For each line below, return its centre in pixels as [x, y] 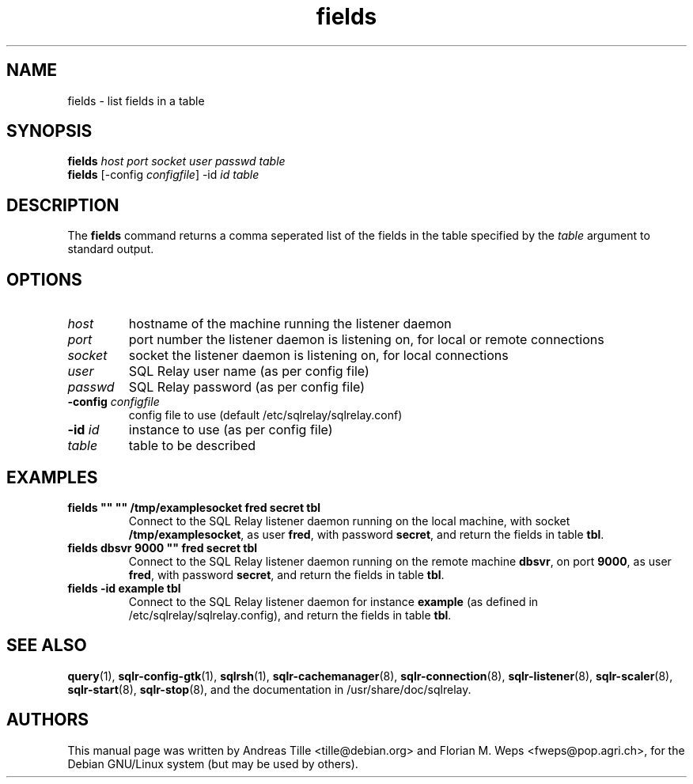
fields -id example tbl [124, 588]
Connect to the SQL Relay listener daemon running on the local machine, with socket [349, 521]
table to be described [192, 446]
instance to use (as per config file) [231, 430]
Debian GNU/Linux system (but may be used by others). [213, 763]
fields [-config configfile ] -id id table [163, 175]
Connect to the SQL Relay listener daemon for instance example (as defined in [333, 601]
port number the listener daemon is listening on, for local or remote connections [366, 340]
